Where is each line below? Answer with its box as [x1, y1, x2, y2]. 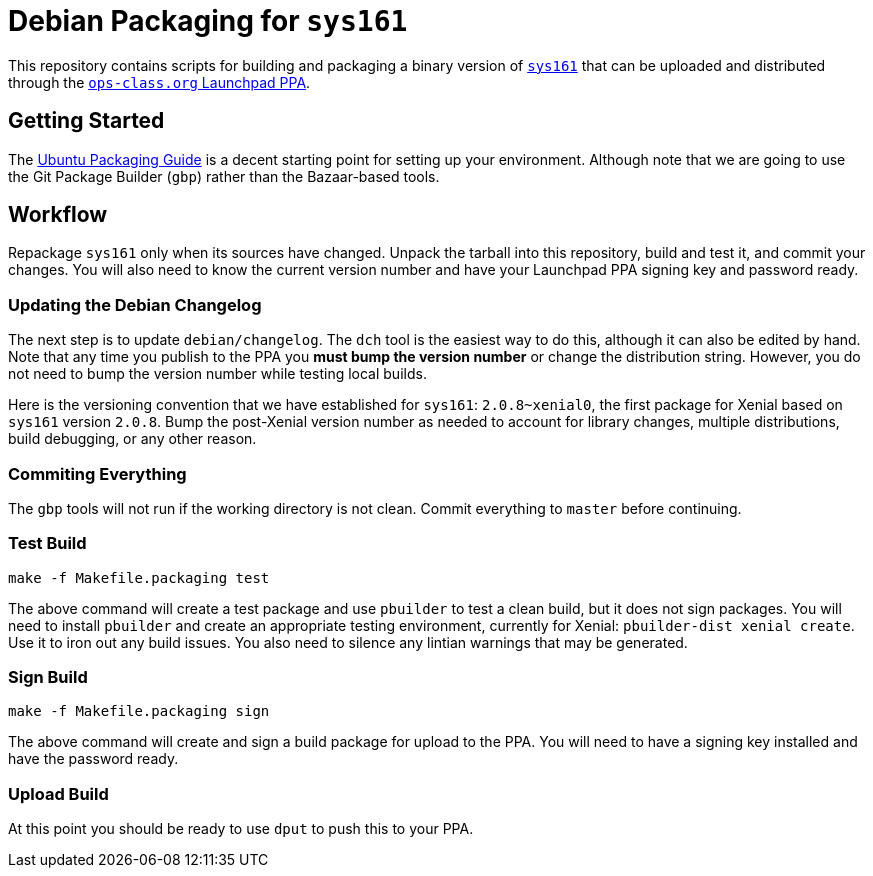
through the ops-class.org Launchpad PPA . [8, 73, 311, 91]
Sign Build [8, 667, 88, 688]
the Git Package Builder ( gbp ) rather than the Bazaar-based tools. [8, 167, 440, 185]
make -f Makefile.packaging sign [8, 703, 270, 720]
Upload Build [8, 783, 109, 804]
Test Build [8, 533, 87, 554]
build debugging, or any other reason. [8, 430, 257, 448]
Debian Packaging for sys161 [8, 4, 408, 38]
